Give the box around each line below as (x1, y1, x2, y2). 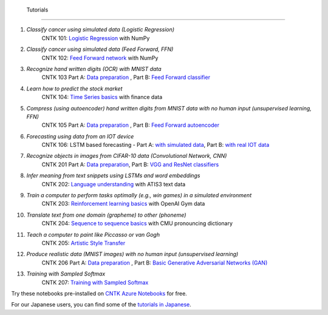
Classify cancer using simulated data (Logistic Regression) (26, 26, 175, 33)
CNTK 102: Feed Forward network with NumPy (41, 54, 159, 61)
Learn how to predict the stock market (26, 85, 123, 92)
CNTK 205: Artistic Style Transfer (41, 239, 126, 246)
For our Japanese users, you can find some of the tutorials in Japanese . (11, 301, 191, 308)
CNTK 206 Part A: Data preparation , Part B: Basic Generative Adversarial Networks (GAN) (41, 259, 268, 266)
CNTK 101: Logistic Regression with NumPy (41, 34, 150, 42)
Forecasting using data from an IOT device (26, 132, 134, 140)
